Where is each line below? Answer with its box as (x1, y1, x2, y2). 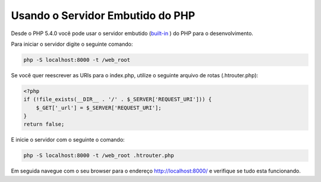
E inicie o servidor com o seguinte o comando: (11, 136, 125, 143)
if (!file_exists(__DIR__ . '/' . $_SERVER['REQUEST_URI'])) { (23, 96, 212, 103)
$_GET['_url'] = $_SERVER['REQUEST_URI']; (36, 104, 162, 111)
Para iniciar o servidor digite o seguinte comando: (11, 40, 133, 48)
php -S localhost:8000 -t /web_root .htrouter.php (23, 152, 175, 159)
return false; (23, 121, 65, 128)
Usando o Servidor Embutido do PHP (11, 9, 196, 22)
